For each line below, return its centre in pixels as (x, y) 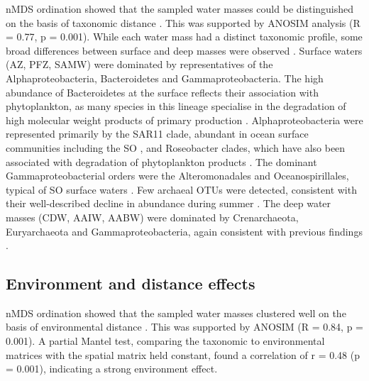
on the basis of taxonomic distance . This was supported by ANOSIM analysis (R (183, 22)
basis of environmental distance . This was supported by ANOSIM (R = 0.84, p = (184, 327)
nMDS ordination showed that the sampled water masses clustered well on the (176, 313)
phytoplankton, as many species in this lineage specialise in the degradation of (176, 106)
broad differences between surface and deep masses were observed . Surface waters (184, 50)
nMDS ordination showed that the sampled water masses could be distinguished (180, 9)
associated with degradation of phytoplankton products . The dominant (161, 161)
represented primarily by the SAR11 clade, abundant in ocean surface (157, 134)
